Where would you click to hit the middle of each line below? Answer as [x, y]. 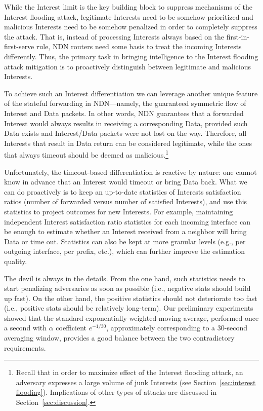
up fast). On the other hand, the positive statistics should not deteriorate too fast [131, 298]
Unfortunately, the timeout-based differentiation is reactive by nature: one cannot [130, 172]
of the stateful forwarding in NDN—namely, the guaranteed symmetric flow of [125, 103]
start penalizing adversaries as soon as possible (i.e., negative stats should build [127, 288]
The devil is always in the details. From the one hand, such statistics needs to [125, 278]
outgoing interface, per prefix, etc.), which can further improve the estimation [124, 251]
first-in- [238, 36]
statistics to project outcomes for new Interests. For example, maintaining [119, 211]
